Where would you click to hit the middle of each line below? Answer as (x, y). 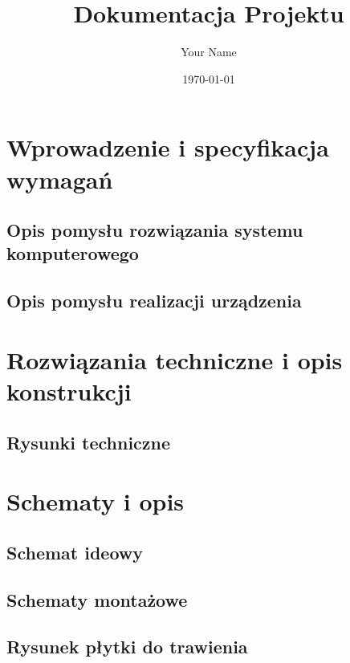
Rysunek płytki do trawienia (127, 647)
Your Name (209, 52)
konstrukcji (69, 391)
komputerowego (73, 253)
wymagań (60, 179)
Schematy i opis (96, 501)
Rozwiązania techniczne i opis (175, 359)
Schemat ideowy (75, 552)
